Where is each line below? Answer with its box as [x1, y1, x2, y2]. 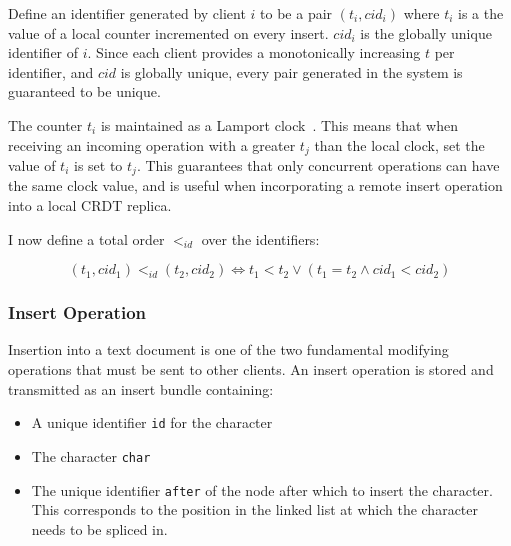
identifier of [8, 42, 79, 63]
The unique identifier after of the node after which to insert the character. [31, 479, 493, 500]
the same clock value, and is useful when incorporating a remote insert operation [8, 175, 503, 196]
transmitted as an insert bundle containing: [8, 378, 274, 399]
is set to [74, 155, 123, 176]
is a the [458, 3, 504, 23]
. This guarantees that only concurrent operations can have [136, 155, 500, 176]
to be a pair [260, 3, 333, 23]
